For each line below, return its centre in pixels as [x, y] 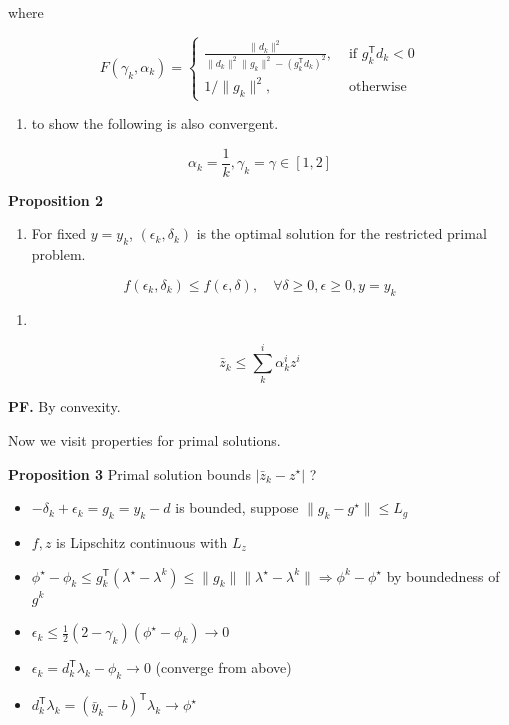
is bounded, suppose [237, 507]
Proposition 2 [56, 199]
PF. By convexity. [64, 406]
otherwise [377, 87]
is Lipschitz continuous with [142, 541]
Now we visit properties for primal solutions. [144, 439]
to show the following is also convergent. [155, 123]
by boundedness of [443, 575]
